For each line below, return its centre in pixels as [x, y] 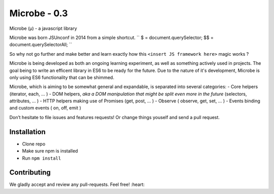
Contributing [30, 172]
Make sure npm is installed [50, 151]
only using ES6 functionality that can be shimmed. [62, 77]
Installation [27, 132]
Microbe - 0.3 [39, 13]
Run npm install [42, 158]
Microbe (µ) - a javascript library [43, 28]
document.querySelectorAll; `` [41, 45]
